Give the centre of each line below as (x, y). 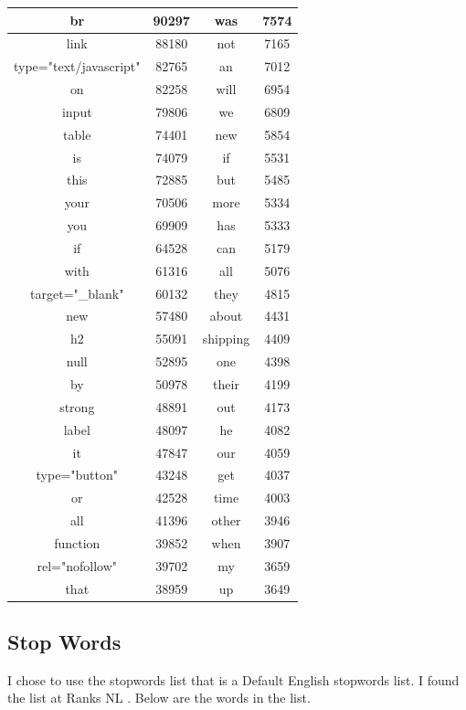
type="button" (77, 475)
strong (77, 406)
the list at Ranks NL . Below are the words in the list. (159, 698)
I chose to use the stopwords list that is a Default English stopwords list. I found (233, 679)
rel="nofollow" (77, 565)
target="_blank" (77, 293)
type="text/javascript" (77, 66)
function (77, 542)
